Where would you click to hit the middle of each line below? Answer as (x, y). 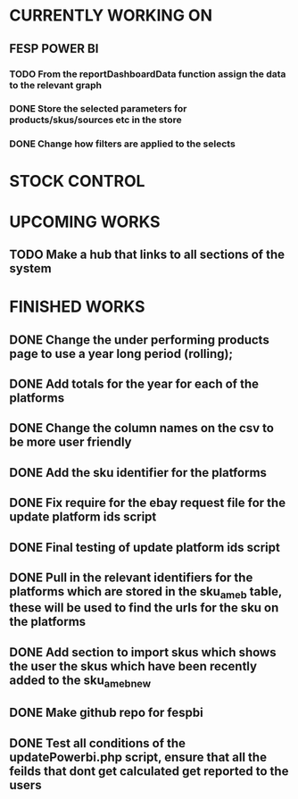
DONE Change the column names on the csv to (142, 428)
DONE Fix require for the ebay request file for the (148, 503)
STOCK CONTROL (77, 181)
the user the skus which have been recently (133, 666)
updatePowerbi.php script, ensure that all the (138, 757)
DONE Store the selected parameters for (98, 109)
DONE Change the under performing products (139, 340)
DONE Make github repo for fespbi (106, 713)
